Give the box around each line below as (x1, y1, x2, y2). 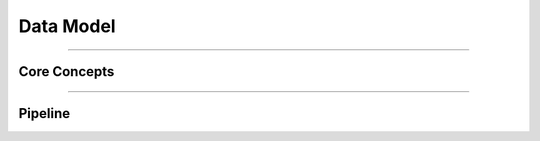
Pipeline (18, 105, 71, 122)
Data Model (18, 15, 116, 37)
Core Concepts (18, 63, 115, 80)
